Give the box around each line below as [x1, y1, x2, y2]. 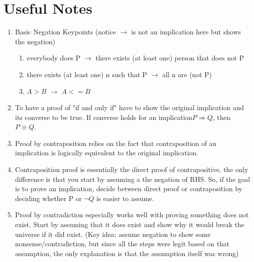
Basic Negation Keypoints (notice [15, 27, 116, 37]
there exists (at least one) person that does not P [95, 53, 244, 63]
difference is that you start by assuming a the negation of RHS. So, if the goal [15, 174, 250, 184]
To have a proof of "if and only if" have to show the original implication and [15, 102, 244, 113]
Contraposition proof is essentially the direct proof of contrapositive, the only [15, 164, 249, 175]
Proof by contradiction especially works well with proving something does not [15, 209, 249, 220]
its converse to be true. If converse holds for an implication [15, 112, 193, 122]
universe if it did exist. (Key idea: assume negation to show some [15, 229, 211, 239]
